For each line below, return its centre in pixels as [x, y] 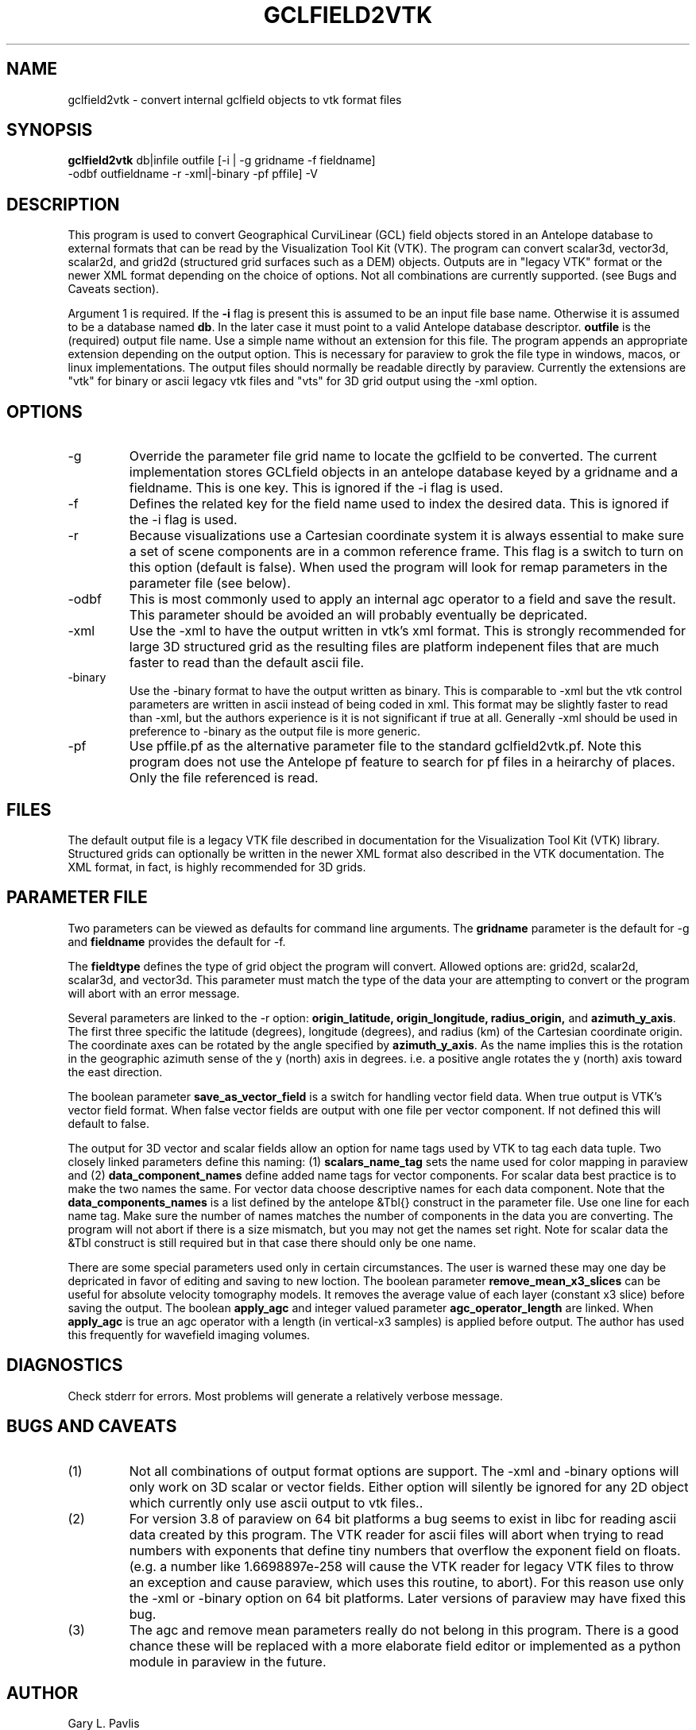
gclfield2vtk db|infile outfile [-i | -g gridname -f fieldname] [222, 160]
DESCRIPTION [63, 204]
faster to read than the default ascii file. [247, 663]
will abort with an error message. [154, 993]
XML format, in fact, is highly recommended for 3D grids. [217, 867]
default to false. [108, 1123]
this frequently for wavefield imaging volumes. [189, 1334]
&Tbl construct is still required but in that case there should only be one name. [272, 1242]
